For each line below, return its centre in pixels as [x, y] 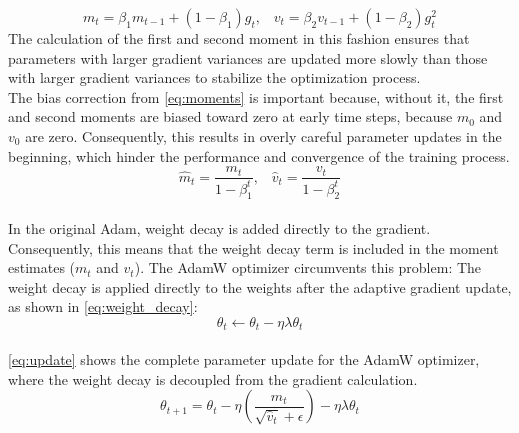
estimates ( [42, 267]
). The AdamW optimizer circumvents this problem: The [308, 267]
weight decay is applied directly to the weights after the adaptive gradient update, [260, 286]
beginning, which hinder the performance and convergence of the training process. [259, 155]
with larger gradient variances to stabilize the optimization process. [214, 77]
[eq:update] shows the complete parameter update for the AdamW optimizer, [244, 358]
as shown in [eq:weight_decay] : [103, 306]
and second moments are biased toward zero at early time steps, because [230, 116]
